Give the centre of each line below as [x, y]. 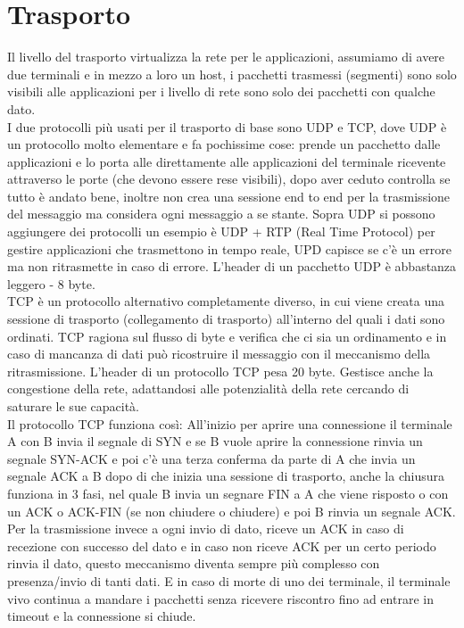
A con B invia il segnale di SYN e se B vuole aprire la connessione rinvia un [215, 441]
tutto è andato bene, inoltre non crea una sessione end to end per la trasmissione [229, 196]
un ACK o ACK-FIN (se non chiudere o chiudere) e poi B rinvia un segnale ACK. [232, 511]
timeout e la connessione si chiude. [102, 616]
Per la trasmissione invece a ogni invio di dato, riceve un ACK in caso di [206, 529]
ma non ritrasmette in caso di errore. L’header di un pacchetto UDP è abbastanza [232, 266]
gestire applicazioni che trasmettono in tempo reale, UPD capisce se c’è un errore [229, 248]
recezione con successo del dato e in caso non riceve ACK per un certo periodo [222, 545]
